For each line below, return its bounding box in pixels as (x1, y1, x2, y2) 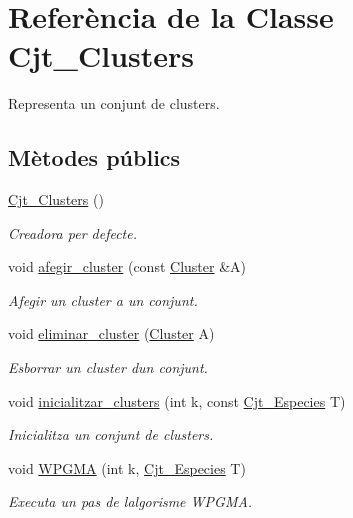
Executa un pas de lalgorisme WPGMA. (8, 491, 253, 512)
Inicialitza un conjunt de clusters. (8, 424, 214, 445)
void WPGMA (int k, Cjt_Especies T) (8, 457, 246, 478)
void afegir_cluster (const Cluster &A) (8, 256, 246, 277)
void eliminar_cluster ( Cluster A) (8, 323, 215, 344)
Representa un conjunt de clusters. (8, 93, 220, 114)
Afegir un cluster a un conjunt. (8, 289, 198, 310)
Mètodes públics (8, 142, 181, 173)
